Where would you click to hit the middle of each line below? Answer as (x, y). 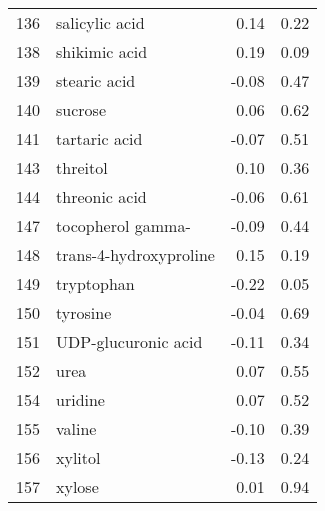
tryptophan (95, 283)
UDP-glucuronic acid (129, 341)
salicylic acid (100, 22)
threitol (82, 167)
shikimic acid (102, 51)
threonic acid (101, 196)
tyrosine (84, 312)
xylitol (78, 457)
